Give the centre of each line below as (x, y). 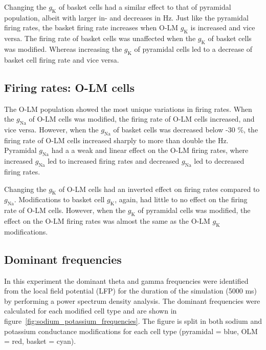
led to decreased (219, 161)
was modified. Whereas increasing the (63, 48)
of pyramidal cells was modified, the (194, 210)
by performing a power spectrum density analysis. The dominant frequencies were (132, 300)
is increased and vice (223, 27)
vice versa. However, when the (51, 129)
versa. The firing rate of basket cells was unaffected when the (100, 38)
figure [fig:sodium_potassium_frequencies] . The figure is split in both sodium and (133, 320)
